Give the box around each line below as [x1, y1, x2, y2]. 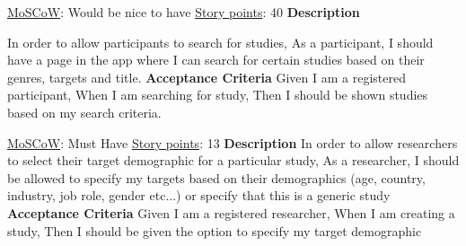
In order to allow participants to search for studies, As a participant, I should [7, 32, 434, 51]
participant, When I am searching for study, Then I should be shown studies [7, 85, 428, 104]
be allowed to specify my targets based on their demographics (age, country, [7, 168, 426, 187]
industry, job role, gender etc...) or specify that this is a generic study [7, 186, 391, 205]
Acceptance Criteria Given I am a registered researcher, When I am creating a [7, 203, 455, 222]
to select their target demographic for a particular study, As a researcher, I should [7, 151, 460, 170]
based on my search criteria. [7, 102, 162, 121]
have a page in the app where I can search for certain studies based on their [7, 50, 425, 69]
